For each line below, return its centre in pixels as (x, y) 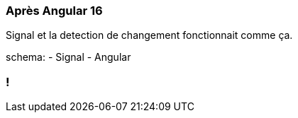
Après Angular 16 (54, 11)
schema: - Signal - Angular (68, 57)
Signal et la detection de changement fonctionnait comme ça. (149, 35)
